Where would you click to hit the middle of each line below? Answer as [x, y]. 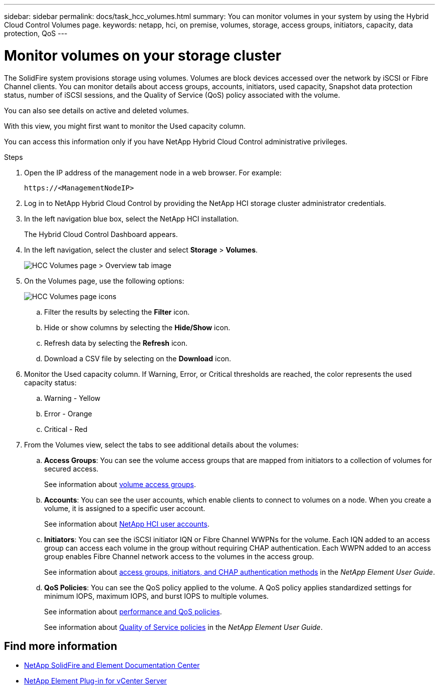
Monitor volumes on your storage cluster [143, 55]
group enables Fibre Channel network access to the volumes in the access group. [179, 556]
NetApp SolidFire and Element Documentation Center [112, 665]
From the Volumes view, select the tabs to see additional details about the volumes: [161, 444]
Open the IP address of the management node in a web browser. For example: [153, 172]
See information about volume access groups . [120, 484]
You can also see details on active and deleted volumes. [96, 110]
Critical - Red [66, 429]
